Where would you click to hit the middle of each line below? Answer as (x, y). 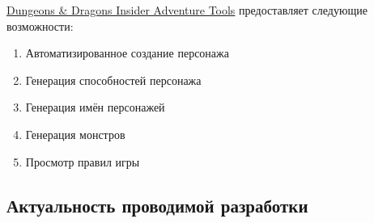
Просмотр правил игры (83, 161)
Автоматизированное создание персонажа (127, 53)
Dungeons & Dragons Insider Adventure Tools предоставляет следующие (187, 10)
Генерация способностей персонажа (113, 80)
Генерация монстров (75, 134)
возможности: (40, 25)
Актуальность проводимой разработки (157, 205)
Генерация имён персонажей (95, 107)
